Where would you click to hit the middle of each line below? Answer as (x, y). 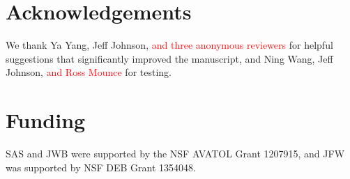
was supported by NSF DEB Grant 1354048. (101, 167)
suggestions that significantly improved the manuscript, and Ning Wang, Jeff (169, 58)
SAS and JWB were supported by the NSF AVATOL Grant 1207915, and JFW (175, 154)
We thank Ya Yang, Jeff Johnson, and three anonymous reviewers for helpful (169, 45)
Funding (46, 120)
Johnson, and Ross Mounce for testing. (89, 72)
